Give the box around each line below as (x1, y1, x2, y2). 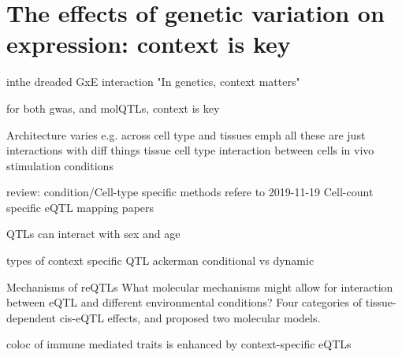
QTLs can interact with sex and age (6, 225, 181, 242)
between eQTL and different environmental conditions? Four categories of (6, 294, 363, 311)
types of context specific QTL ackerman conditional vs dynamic (6, 252, 315, 269)
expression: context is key (6, 28, 291, 60)
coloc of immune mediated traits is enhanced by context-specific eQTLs (6, 336, 352, 352)
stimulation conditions (6, 157, 114, 173)
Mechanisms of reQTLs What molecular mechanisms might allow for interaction (6, 278, 393, 295)
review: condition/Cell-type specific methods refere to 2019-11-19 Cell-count (6, 184, 374, 200)
